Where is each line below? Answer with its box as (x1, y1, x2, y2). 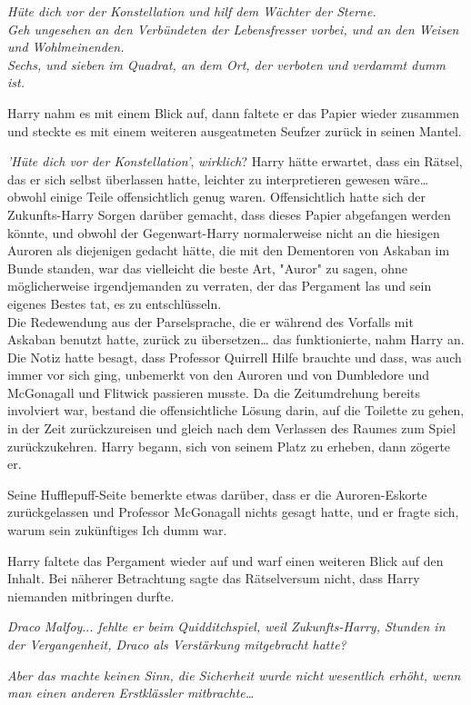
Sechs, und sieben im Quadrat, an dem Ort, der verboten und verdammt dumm (7, 55, 446, 74)
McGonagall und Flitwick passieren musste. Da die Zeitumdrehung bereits (7, 382, 421, 402)
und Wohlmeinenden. (7, 37, 125, 56)
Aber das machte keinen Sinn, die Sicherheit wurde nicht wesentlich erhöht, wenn (7, 665, 461, 684)
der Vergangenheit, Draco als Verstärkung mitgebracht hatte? (7, 635, 346, 653)
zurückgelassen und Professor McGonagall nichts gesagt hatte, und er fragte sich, (7, 502, 459, 521)
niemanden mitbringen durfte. (7, 586, 175, 605)
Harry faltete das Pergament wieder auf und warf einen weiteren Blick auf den (7, 551, 444, 570)
